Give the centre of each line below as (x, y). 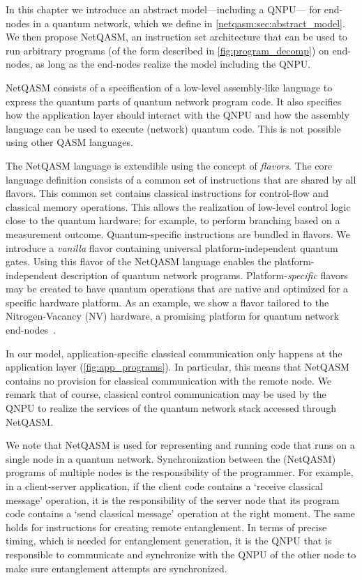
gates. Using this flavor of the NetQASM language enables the (138, 261)
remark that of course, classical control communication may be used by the (166, 394)
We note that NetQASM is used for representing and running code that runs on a (180, 445)
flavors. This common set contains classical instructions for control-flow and (167, 193)
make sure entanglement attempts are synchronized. (116, 568)
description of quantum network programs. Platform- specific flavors (204, 275)
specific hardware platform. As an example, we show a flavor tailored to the (167, 302)
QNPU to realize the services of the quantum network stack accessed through (171, 408)
